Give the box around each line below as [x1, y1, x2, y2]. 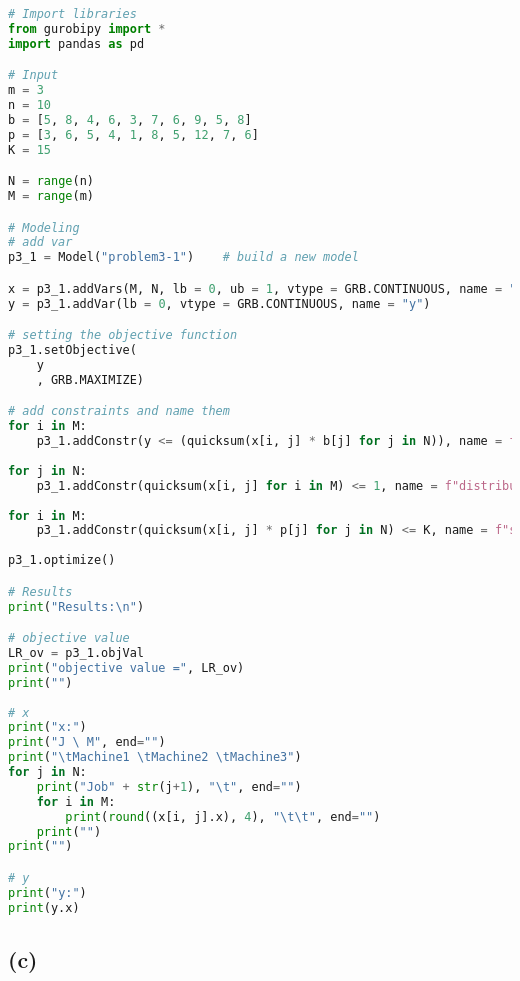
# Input [8, 68, 59, 83]
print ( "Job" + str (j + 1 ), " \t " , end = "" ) [36, 779, 302, 794]
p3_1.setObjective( [8, 343, 137, 358]
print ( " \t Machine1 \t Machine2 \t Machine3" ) [8, 750, 302, 765]
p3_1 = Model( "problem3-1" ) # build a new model [8, 250, 359, 265]
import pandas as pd [8, 36, 145, 51]
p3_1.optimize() [8, 553, 116, 568]
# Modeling [8, 220, 80, 235]
